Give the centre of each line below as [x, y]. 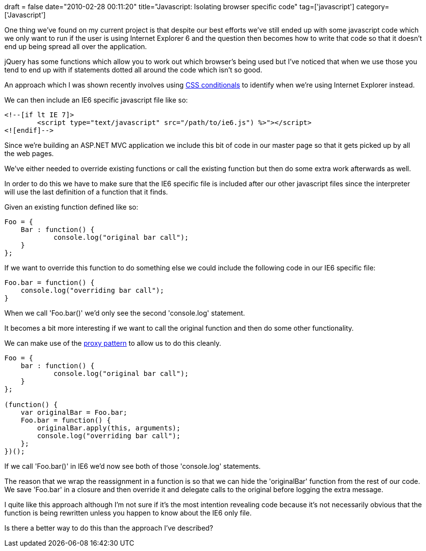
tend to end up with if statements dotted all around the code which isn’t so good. [133, 70]
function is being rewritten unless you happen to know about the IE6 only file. [128, 513]
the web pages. [29, 153]
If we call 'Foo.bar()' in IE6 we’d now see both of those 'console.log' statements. [133, 466]
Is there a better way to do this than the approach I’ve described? [109, 528]
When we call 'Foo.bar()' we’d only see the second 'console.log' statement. [125, 313]
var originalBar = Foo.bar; [74, 412]
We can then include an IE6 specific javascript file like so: [96, 100]
